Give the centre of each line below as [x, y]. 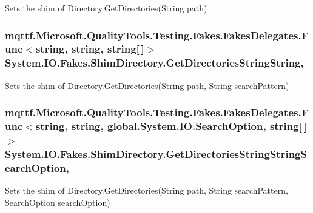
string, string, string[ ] [90, 49]
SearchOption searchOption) [58, 202]
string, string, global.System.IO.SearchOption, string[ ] [171, 126]
